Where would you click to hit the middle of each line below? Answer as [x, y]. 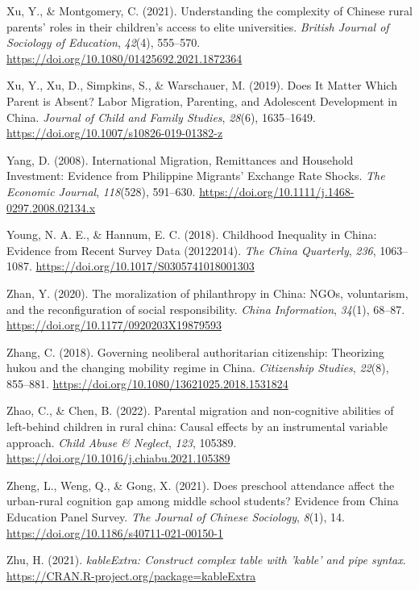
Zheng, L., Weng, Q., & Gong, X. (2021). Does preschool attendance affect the [201, 485]
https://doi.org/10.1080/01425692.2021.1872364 [124, 58]
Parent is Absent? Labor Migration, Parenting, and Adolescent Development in [202, 100]
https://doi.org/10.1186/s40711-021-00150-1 [115, 532]
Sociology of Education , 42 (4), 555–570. [104, 42]
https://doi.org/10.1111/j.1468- [277, 191]
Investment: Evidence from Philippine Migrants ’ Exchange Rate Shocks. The [196, 176]
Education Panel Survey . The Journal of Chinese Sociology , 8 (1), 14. [176, 517]
